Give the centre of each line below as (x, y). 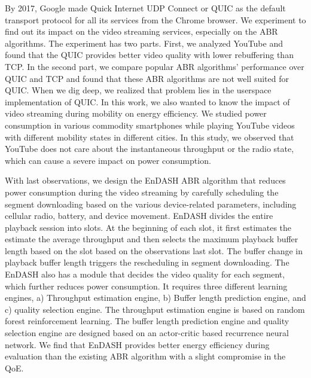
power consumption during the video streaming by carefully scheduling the (142, 192)
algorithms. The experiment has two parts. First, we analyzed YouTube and (144, 43)
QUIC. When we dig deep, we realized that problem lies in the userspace (138, 90)
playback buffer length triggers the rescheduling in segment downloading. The (147, 262)
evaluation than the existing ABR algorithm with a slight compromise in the (145, 356)
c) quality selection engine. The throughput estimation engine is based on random (155, 309)
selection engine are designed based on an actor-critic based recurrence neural (147, 333)
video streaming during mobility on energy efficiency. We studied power (136, 113)
